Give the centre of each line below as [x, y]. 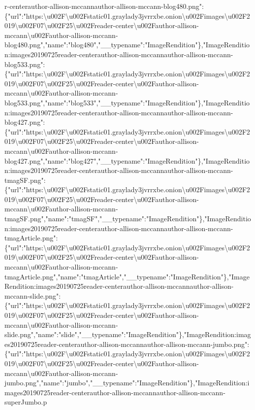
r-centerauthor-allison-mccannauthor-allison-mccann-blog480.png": [104, 6]
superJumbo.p [26, 402]
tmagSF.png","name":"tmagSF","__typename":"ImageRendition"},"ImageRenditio [128, 219]
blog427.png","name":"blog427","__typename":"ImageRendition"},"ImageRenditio [127, 160]
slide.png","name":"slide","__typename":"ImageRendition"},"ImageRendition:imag [128, 334]
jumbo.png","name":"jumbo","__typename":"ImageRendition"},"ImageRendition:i [127, 383]
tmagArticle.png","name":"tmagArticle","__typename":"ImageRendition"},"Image [127, 276]
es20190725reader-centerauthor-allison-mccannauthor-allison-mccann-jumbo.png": [127, 344]
